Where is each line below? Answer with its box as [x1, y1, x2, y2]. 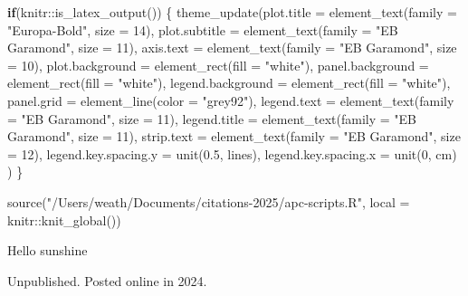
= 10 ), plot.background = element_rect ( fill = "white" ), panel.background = [7, 55, 429, 74]
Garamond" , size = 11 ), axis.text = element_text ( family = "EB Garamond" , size [7, 38, 457, 57]
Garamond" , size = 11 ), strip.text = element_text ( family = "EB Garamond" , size [7, 127, 461, 146]
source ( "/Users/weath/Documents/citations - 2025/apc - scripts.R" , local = [7, 192, 410, 211]
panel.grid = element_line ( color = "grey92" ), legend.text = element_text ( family [7, 91, 454, 110]
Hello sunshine [7, 241, 88, 260]
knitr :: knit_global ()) [7, 210, 121, 229]
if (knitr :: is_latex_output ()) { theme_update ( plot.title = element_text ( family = [7, 3, 457, 21]
